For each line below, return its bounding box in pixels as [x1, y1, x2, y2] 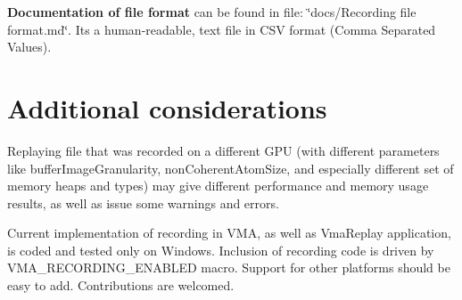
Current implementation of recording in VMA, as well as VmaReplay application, [7, 223, 451, 242]
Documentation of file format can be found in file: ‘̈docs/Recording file [7, 3, 417, 20]
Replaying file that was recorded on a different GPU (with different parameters [7, 141, 440, 159]
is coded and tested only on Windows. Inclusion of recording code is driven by [7, 240, 434, 259]
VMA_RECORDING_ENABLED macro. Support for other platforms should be [7, 258, 450, 277]
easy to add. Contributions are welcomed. [7, 276, 235, 295]
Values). [7, 37, 52, 56]
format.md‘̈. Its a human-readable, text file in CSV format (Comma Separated [7, 20, 436, 38]
